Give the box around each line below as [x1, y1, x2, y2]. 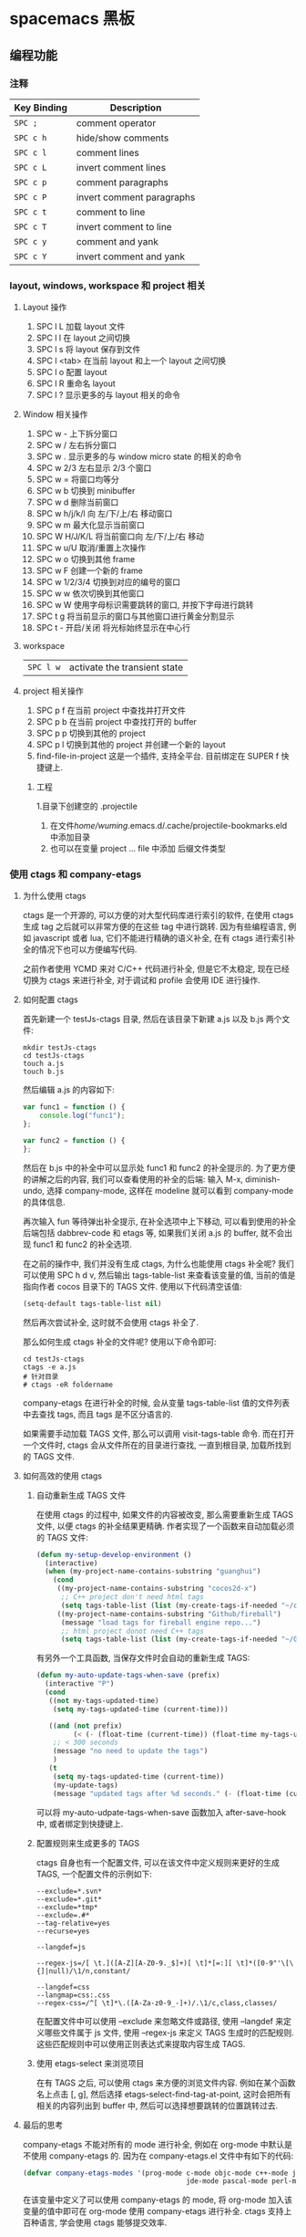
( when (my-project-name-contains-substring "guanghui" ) [44, 1567, 261, 1576]
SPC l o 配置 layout [36, 367, 107, 378]
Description [109, 101, 162, 114]
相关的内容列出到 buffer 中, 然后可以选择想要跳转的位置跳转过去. [36, 2100, 279, 2111]
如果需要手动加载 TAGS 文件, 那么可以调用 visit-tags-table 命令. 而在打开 [22, 1427, 295, 1438]
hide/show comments [76, 131, 169, 144]
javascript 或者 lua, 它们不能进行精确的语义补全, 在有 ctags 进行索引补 [33, 933, 296, 944]
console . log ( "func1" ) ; [39, 1111, 126, 1121]
